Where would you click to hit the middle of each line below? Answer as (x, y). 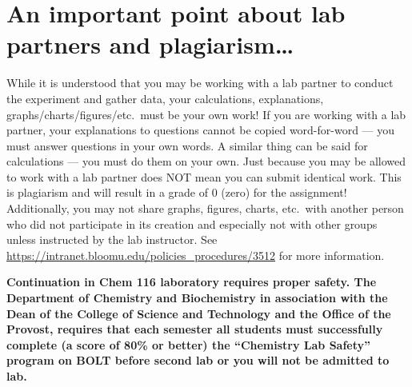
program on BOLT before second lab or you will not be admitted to (198, 360)
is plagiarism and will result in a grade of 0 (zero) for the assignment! (177, 192)
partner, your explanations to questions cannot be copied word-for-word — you (201, 130)
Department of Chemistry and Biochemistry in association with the (197, 298)
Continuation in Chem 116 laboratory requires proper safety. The (192, 282)
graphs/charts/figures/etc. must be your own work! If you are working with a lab (206, 114)
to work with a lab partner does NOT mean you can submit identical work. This (204, 176)
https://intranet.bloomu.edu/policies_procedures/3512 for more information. (196, 255)
